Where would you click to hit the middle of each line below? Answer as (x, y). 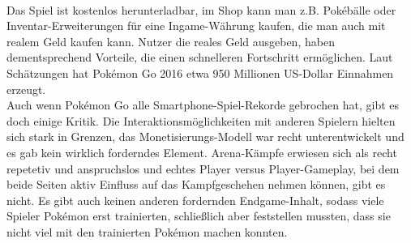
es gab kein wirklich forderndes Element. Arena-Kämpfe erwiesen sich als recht (202, 152)
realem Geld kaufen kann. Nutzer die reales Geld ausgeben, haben (171, 41)
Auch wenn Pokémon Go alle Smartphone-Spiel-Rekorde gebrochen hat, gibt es (203, 105)
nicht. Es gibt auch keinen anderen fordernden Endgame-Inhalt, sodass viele (195, 200)
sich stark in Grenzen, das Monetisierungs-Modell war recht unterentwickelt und (205, 136)
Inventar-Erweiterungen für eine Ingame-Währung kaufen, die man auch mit (196, 26)
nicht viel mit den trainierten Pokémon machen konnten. (147, 231)
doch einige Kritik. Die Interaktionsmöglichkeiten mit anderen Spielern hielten (201, 120)
